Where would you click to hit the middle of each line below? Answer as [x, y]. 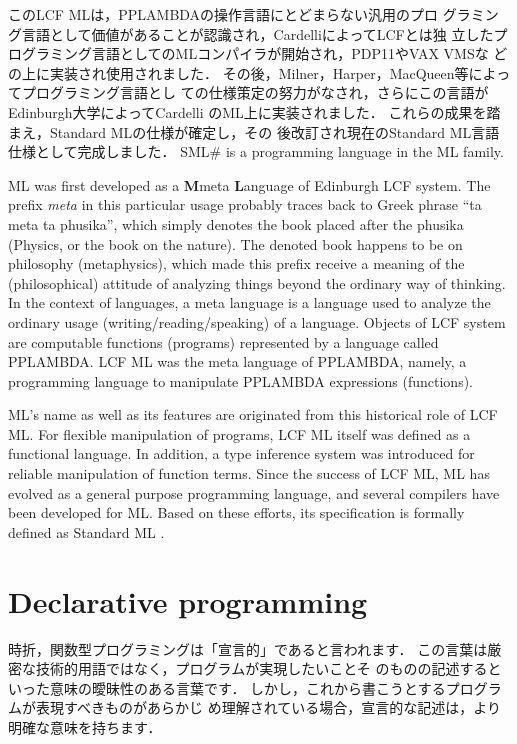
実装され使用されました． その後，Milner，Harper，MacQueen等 [259, 72]
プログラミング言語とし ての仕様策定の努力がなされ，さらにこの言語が [255, 92]
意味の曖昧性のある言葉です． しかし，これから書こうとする [247, 687]
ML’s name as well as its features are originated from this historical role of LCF [253, 414]
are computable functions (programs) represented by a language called [223, 341]
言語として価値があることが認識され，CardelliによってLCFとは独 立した [257, 33]
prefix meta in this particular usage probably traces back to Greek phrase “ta [245, 204]
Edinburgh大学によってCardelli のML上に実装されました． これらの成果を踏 [254, 111]
